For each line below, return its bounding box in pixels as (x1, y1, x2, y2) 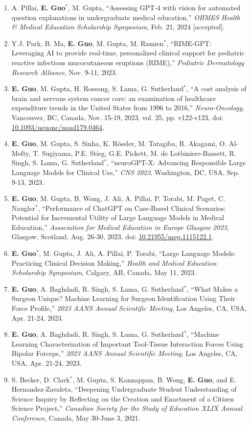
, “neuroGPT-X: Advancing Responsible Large (107, 157, 246, 168)
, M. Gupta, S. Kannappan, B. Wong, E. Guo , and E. (72, 374, 236, 384)
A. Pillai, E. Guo (11, 2, 66, 12)
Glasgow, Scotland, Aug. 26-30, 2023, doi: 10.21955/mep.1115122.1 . (11, 231, 214, 242)
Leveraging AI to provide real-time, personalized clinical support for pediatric (11, 48, 245, 58)
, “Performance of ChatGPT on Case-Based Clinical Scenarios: (38, 202, 226, 213)
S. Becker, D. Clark (11, 374, 70, 384)
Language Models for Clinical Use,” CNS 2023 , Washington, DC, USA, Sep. (11, 167, 240, 177)
